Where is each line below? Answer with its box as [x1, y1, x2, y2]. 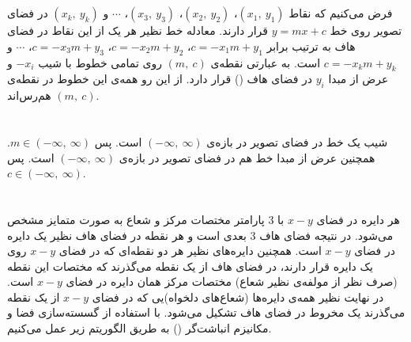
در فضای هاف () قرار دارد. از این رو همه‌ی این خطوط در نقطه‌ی [7, 70, 313, 87]
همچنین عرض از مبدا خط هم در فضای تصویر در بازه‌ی [119, 149, 375, 165]
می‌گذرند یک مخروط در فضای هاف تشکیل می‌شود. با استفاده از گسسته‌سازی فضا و [7, 304, 405, 321]
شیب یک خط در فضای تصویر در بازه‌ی [206, 133, 388, 150]
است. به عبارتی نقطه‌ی [210, 54, 321, 70]
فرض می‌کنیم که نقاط [288, 5, 393, 21]
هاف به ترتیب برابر [266, 37, 356, 54]
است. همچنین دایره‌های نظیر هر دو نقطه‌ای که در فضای [58, 242, 322, 259]
